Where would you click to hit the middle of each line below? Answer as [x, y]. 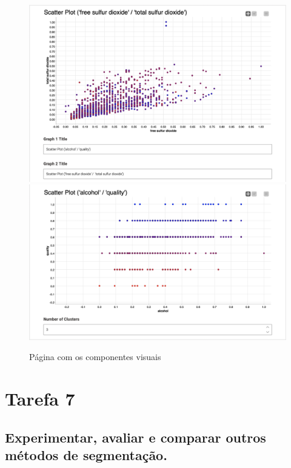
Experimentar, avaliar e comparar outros [135, 437]
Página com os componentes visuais [95, 357]
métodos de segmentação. [86, 455]
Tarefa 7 [40, 399]
